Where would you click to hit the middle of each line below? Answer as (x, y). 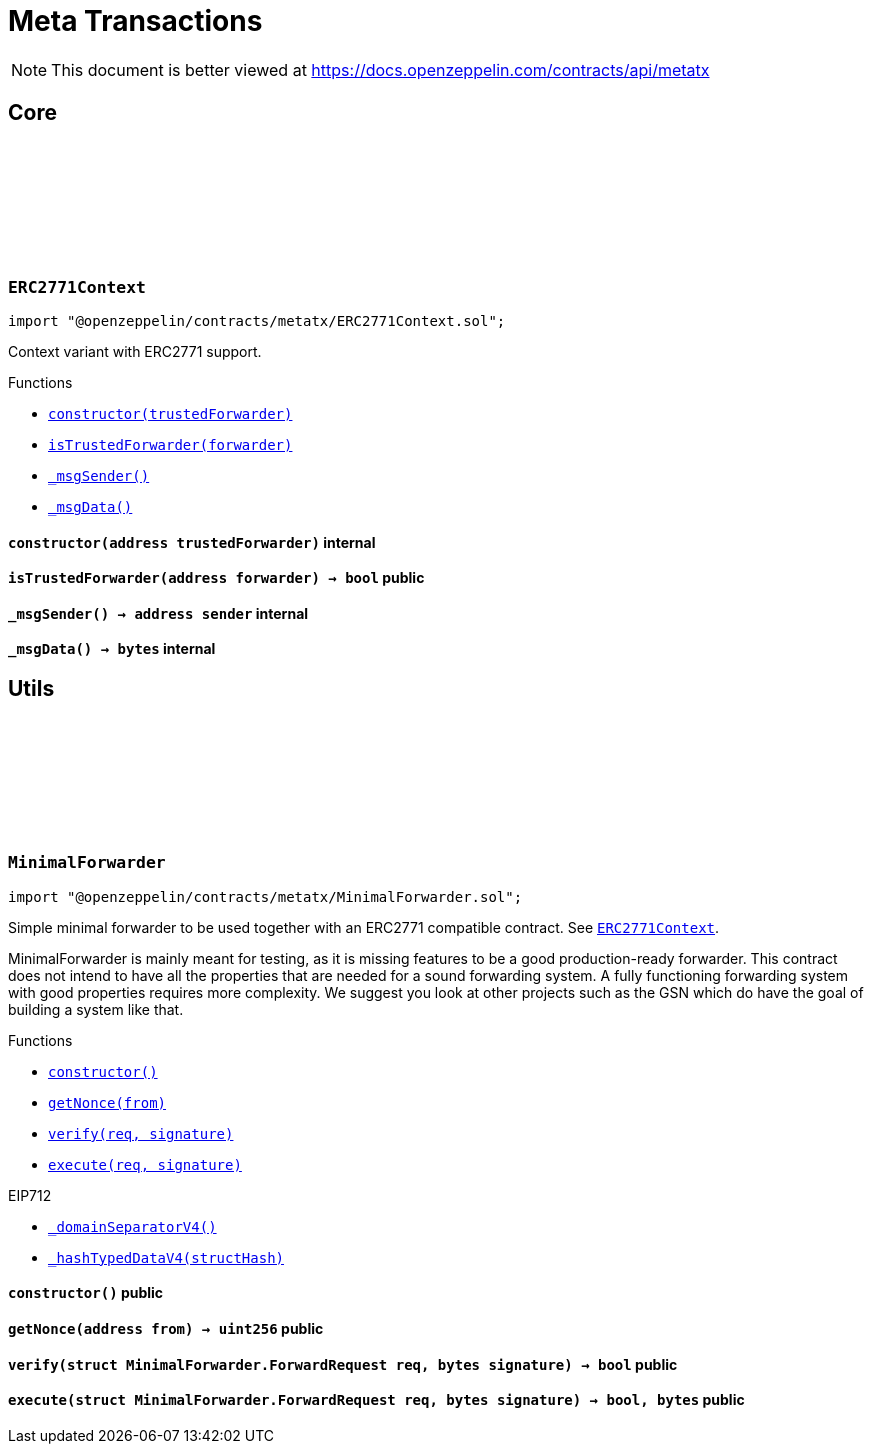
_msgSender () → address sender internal (158, 613)
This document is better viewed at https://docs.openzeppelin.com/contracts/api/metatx (380, 69)
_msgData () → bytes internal (112, 649)
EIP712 (30, 1195)
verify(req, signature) (141, 1133)
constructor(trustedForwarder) (170, 413)
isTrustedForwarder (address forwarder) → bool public (216, 578)
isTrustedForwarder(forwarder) (170, 444)
